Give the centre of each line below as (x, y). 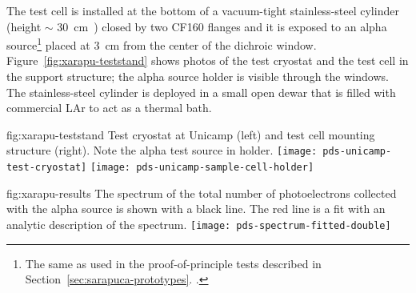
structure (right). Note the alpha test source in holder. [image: (162, 150)
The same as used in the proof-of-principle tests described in (173, 263)
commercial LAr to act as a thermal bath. (109, 108)
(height (24, 26)
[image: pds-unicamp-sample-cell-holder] (202, 168)
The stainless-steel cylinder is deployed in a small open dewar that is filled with (201, 92)
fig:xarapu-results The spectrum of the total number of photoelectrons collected (202, 193)
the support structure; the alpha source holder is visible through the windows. (198, 76)
